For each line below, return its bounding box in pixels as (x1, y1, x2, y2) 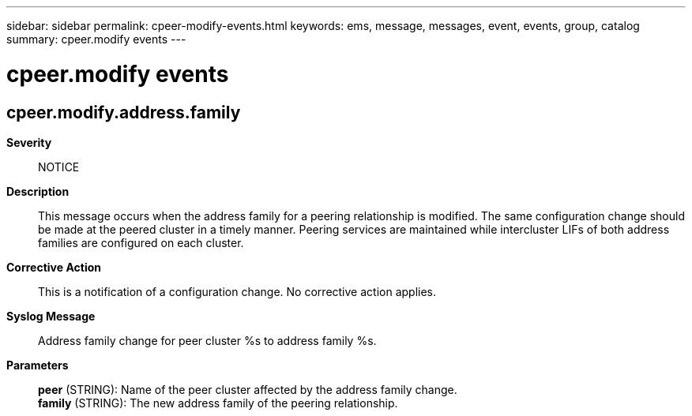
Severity (6, 135, 52, 149)
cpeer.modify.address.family (6, 102, 241, 122)
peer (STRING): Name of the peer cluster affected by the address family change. (38, 382, 457, 396)
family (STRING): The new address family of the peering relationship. (38, 395, 398, 410)
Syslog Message (6, 309, 96, 323)
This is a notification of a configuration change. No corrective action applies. (38, 284, 437, 298)
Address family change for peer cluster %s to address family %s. (38, 333, 377, 347)
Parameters (6, 358, 69, 372)
